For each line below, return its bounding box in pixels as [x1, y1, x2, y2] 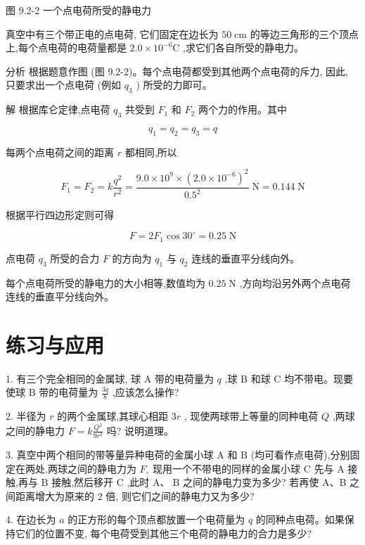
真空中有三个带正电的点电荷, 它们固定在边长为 [6, 26, 219, 41]
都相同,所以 [124, 144, 177, 159]
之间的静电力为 [67, 461, 136, 475]
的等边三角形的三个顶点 [250, 26, 359, 41]
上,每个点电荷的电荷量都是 [6, 40, 127, 55]
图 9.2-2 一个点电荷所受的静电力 [6, 3, 151, 17]
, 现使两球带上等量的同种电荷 [184, 409, 319, 423]
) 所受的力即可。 [136, 77, 212, 92]
